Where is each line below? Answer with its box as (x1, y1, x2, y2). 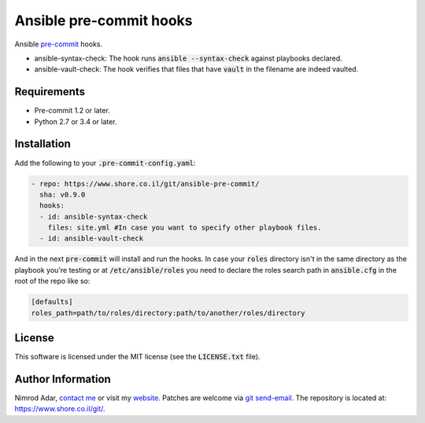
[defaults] (31, 297, 73, 307)
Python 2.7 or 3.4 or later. (34, 116, 117, 126)
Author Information (14, 372, 112, 385)
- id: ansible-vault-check (39, 234, 144, 243)
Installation (14, 138, 71, 151)
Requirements (14, 85, 86, 98)
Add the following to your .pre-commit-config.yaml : (14, 158, 196, 167)
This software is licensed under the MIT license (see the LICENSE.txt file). (14, 352, 261, 362)
